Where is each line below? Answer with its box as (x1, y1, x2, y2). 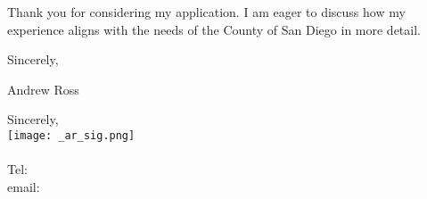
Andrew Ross (7, 79, 79, 98)
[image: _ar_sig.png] (7, 129, 135, 142)
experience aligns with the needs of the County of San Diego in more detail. (7, 20, 421, 38)
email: (7, 177, 40, 195)
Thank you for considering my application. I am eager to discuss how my (7, 3, 406, 21)
